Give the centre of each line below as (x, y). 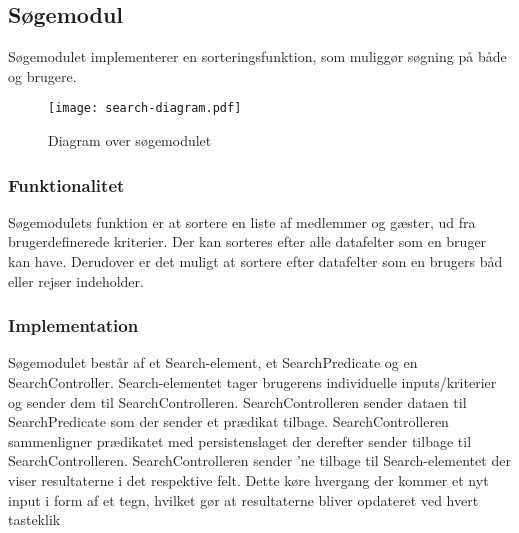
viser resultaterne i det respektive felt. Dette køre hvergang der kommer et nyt (248, 480)
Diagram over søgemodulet (130, 140)
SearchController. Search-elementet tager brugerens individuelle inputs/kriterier (252, 382)
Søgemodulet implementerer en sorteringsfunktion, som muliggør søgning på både (257, 56)
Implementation (73, 325)
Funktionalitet (66, 184)
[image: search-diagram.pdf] (145, 108)
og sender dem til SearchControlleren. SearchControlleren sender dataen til (237, 401)
